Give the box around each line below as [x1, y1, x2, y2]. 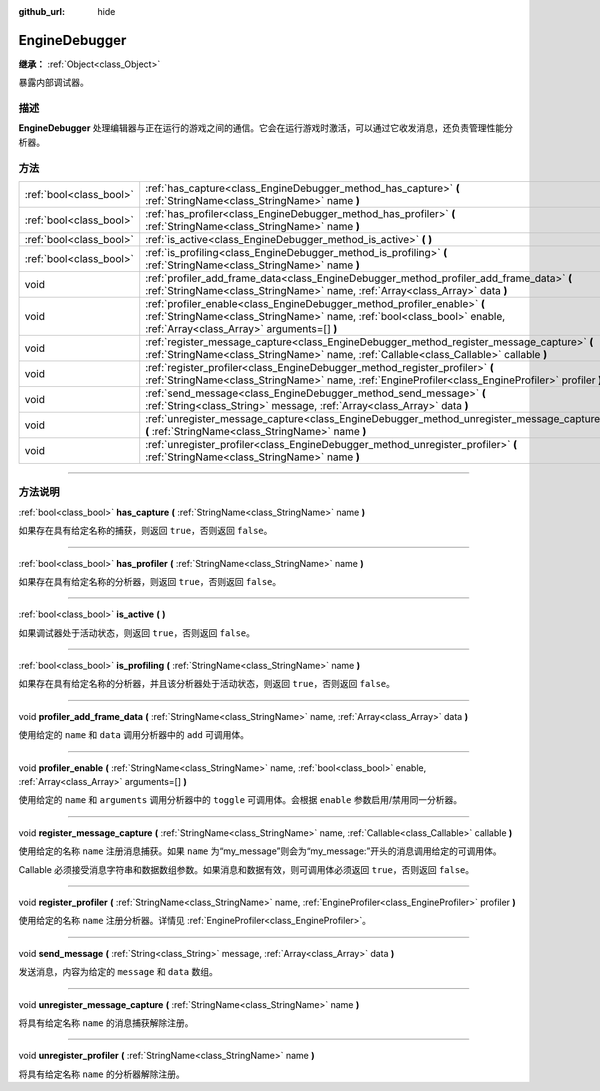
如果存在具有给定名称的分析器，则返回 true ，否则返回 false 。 [18, 575, 282, 587]
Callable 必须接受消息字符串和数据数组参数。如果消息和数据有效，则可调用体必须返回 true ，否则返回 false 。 [18, 863, 475, 875]
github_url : [18, 6, 65, 17]
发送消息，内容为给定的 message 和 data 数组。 [18, 966, 219, 978]
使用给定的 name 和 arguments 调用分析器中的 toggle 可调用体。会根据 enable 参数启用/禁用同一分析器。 [18, 794, 463, 806]
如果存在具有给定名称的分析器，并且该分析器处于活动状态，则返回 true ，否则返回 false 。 [18, 678, 395, 690]
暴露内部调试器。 [18, 76, 89, 89]
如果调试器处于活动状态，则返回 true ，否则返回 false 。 [18, 626, 255, 639]
